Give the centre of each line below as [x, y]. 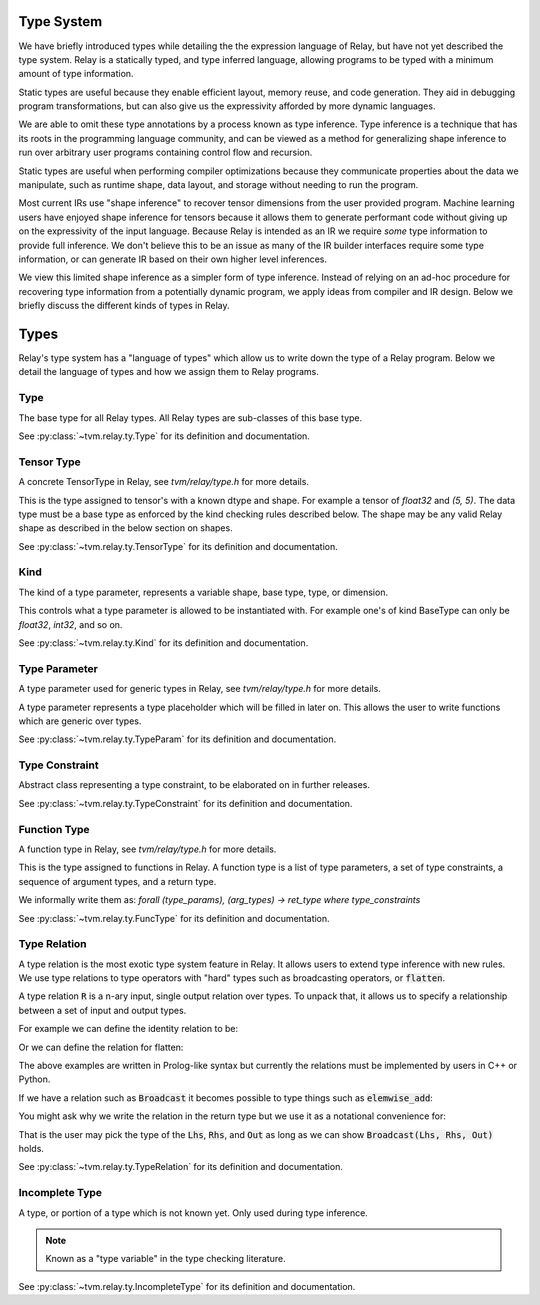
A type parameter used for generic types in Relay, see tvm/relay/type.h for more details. [200, 689]
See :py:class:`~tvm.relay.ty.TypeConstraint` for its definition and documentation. [185, 803]
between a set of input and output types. [102, 1010]
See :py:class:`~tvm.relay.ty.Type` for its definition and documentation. [164, 436]
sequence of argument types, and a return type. [117, 881]
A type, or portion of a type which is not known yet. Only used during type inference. [193, 1212]
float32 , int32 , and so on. [70, 624]
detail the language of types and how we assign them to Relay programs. [168, 372]
